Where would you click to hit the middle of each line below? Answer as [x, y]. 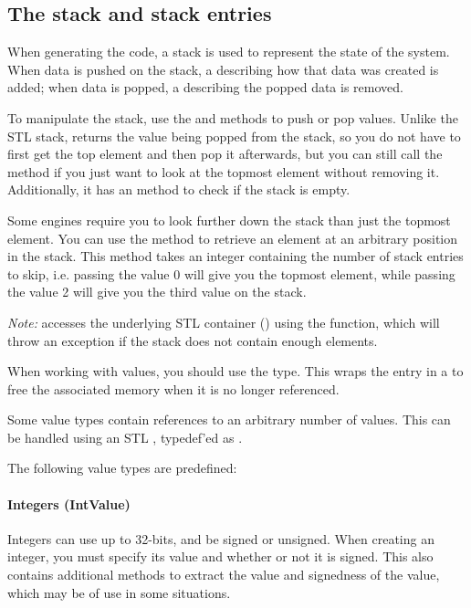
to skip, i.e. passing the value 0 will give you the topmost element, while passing [231, 273]
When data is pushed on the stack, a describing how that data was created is [223, 69]
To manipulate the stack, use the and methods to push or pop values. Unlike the [233, 117]
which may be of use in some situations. [119, 592]
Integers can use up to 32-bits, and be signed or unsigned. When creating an [221, 538]
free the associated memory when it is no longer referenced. [173, 388]
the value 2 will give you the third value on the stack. [157, 292]
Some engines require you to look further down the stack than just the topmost [229, 220]
